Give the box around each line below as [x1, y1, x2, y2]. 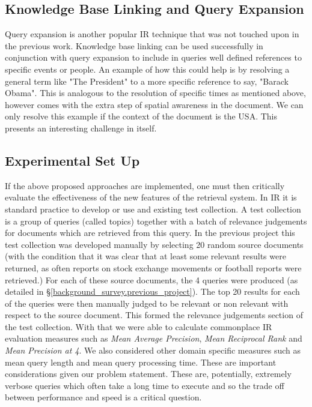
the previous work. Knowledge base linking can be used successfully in [5, 39, 263, 52]
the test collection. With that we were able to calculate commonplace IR [5, 320, 272, 333]
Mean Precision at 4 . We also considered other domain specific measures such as [5, 344, 301, 357]
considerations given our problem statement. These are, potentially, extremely [5, 367, 292, 380]
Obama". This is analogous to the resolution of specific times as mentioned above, [5, 86, 306, 99]
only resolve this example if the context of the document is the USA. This [5, 110, 277, 122]
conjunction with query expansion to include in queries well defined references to [5, 51, 302, 64]
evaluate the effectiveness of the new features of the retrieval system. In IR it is [5, 191, 297, 203]
